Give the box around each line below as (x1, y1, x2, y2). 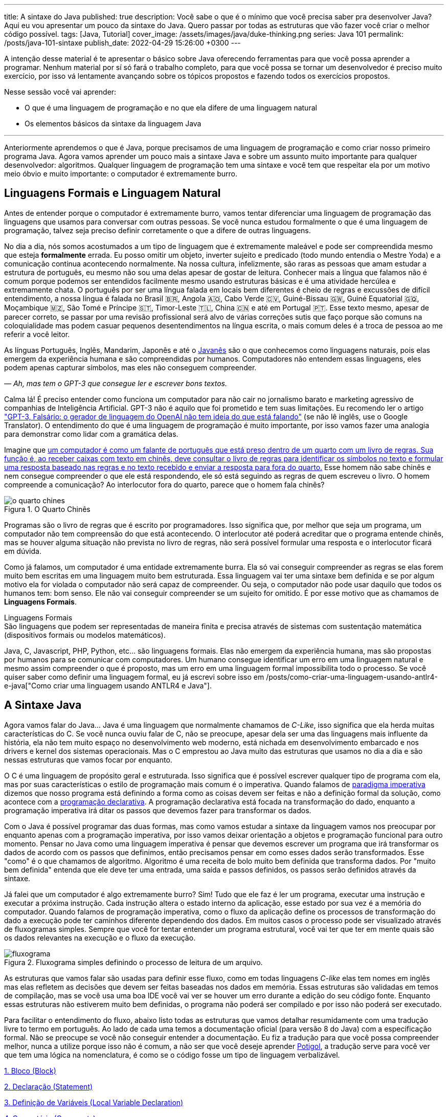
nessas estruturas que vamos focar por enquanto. (4, 755, 172, 764)
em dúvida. (4, 546, 41, 555)
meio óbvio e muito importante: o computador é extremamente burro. (4, 169, 238, 178)
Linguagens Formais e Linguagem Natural (4, 187, 221, 200)
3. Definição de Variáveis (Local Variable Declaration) (4, 1098, 184, 1107)
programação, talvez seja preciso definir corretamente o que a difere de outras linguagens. (4, 226, 311, 235)
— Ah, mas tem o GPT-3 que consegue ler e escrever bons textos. (4, 378, 227, 388)
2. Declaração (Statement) (4, 1082, 93, 1091)
